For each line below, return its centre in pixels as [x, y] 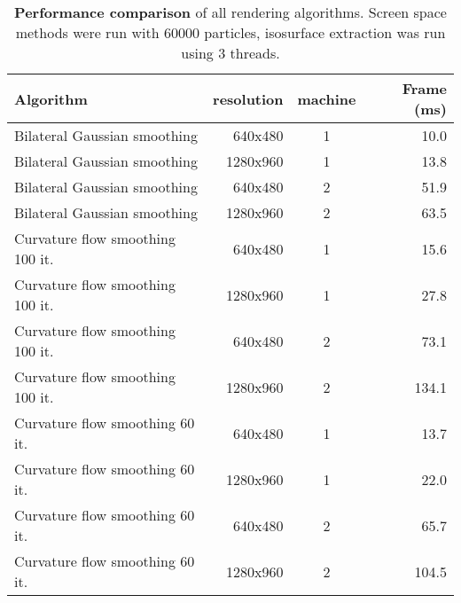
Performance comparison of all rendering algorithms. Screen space [230, 12]
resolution [248, 98]
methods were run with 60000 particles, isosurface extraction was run [230, 32]
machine [327, 98]
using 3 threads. [230, 53]
